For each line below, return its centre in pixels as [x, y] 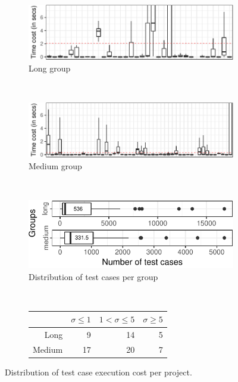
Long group [50, 68]
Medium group [55, 165]
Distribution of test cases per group [93, 276]
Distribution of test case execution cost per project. [98, 372]
